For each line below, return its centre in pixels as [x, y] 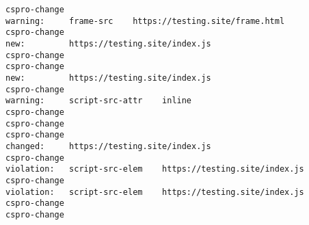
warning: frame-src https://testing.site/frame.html [145, 21]
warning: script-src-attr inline [99, 101]
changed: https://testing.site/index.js [108, 146]
